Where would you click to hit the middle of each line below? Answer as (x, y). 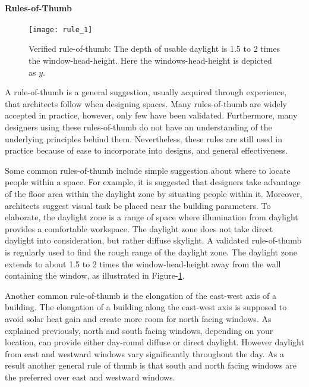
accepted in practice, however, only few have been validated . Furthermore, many (151, 115)
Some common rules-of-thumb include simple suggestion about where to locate (148, 170)
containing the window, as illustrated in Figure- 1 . (95, 275)
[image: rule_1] (61, 29)
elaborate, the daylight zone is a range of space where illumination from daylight (152, 217)
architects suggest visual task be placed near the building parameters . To (138, 205)
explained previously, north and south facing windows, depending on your (139, 330)
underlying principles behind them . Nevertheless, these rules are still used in (144, 138)
